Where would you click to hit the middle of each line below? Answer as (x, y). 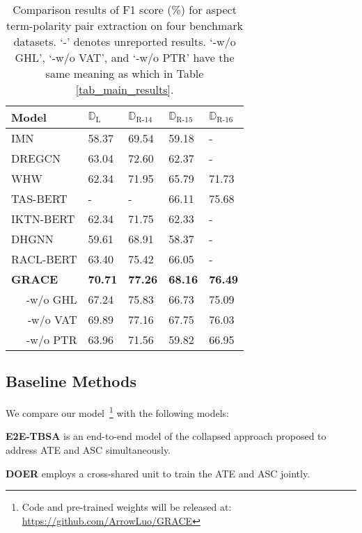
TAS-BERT (39, 198)
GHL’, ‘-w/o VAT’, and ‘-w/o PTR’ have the (125, 57)
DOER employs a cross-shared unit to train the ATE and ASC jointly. (158, 473)
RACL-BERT (44, 259)
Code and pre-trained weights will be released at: (127, 507)
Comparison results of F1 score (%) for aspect (125, 9)
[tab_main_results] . (125, 89)
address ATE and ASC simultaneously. (88, 450)
